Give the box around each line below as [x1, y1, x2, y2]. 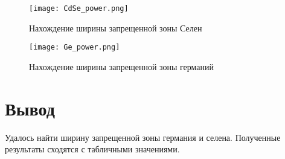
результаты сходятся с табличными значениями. [5, 143, 180, 155]
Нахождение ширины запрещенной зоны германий [29, 60, 214, 73]
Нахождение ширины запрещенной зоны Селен [29, 21, 202, 34]
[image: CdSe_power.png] [29, 4, 129, 13]
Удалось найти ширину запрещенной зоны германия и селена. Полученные [5, 131, 281, 143]
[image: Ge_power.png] [29, 43, 120, 52]
